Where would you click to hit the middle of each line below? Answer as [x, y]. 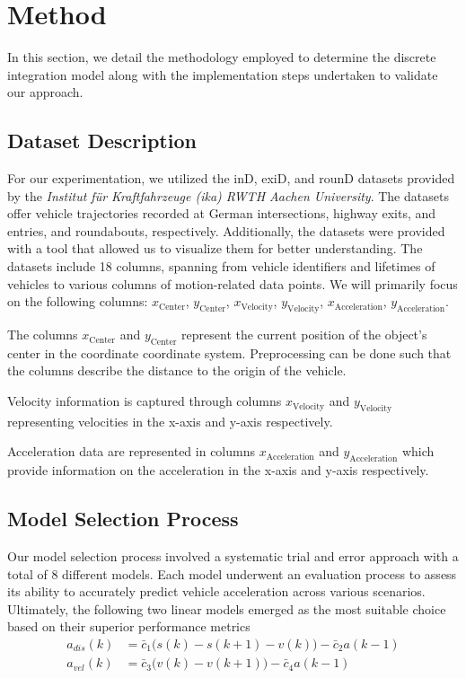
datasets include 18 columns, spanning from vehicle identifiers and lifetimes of [221, 266]
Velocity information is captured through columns [145, 401]
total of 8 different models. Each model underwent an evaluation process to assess [232, 573]
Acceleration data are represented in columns [132, 451]
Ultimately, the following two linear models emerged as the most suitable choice [227, 608]
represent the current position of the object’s [304, 335]
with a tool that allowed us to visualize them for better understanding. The [215, 248]
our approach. [45, 92]
